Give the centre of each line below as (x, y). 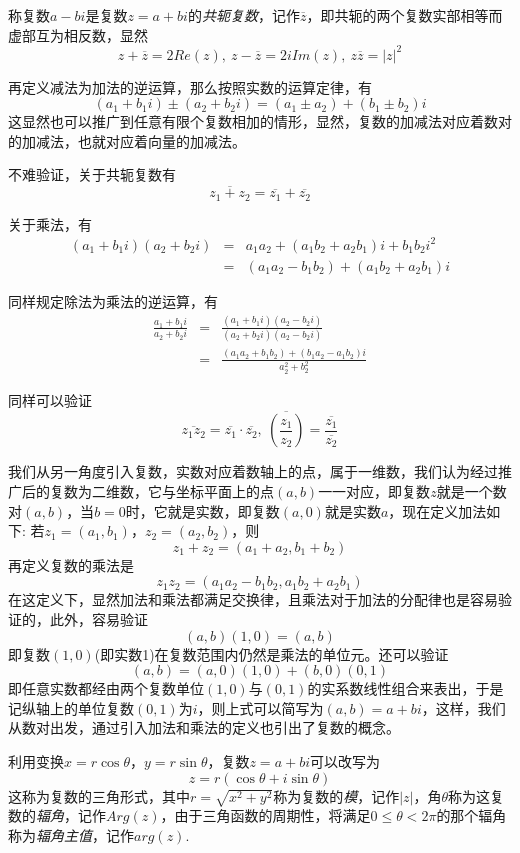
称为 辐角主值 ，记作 (71, 834)
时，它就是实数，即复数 (202, 510)
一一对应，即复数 (374, 491)
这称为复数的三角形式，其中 (99, 795)
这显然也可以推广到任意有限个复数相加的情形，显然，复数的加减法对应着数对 (260, 121)
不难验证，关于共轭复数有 (92, 174)
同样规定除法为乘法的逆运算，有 (113, 300)
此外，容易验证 (98, 619)
